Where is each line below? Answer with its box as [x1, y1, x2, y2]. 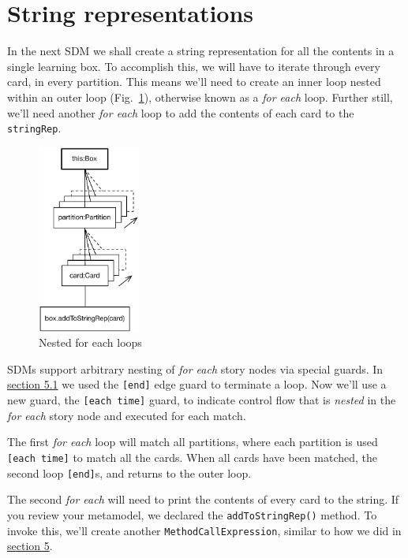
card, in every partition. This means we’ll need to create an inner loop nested [7, 73, 381, 90]
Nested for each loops [39, 334, 142, 351]
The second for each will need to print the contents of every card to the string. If [7, 491, 399, 508]
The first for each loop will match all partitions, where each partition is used [7, 433, 378, 450]
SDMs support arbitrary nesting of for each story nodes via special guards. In [7, 360, 384, 377]
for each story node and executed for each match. [7, 407, 246, 423]
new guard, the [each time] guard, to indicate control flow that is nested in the [7, 392, 396, 408]
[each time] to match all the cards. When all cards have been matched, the [7, 448, 377, 465]
